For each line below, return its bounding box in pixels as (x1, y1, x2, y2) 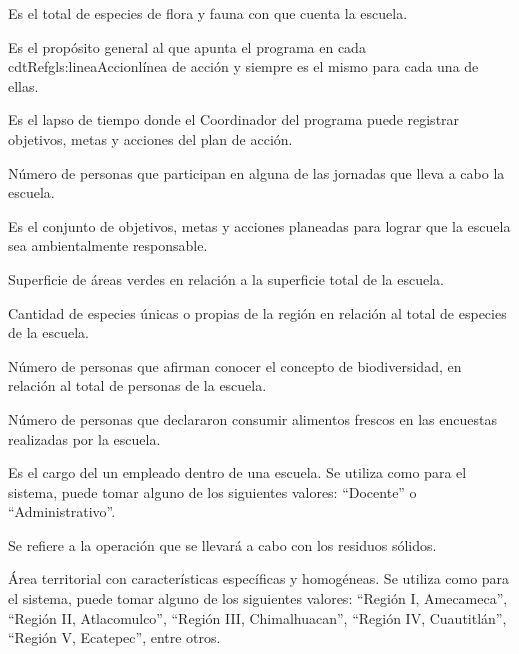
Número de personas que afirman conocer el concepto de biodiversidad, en (8, 355, 462, 376)
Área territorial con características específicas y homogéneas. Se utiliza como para (8, 568, 510, 589)
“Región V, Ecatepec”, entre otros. (8, 627, 221, 648)
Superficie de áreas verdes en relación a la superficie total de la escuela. (8, 268, 445, 289)
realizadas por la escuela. (8, 428, 161, 449)
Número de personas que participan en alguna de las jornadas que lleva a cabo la (8, 162, 505, 183)
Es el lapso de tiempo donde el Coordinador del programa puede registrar (8, 109, 460, 130)
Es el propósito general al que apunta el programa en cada (8, 36, 366, 57)
